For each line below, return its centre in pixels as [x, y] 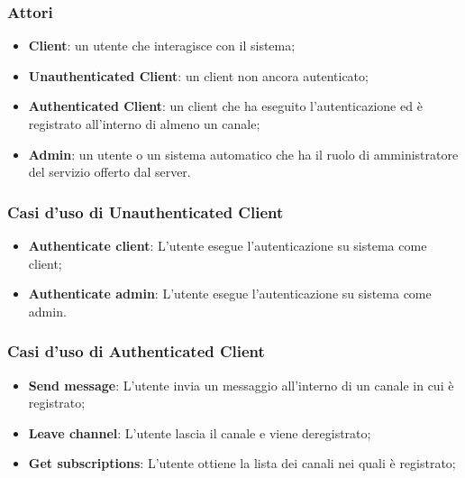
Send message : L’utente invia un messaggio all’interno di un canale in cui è [241, 385]
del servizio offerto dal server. [109, 172]
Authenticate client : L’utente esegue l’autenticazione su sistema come [228, 245]
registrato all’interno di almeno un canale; [144, 124]
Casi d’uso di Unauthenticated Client [146, 211]
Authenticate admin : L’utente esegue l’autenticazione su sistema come [230, 294]
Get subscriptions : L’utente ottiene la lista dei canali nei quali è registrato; [242, 463]
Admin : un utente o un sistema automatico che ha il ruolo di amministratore [243, 154]
